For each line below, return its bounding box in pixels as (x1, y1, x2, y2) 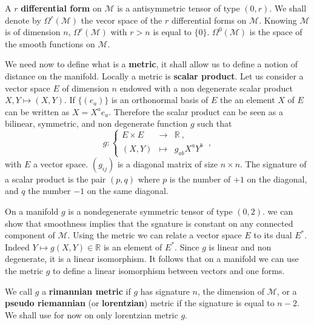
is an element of (103, 240, 162, 253)
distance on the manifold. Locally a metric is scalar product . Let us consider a (5, 69, 304, 82)
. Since (175, 240, 199, 253)
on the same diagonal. (87, 184, 169, 197)
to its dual (253, 229, 292, 241)
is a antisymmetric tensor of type (117, 2, 240, 14)
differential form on (21, 2, 102, 14)
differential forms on (171, 13, 247, 26)
